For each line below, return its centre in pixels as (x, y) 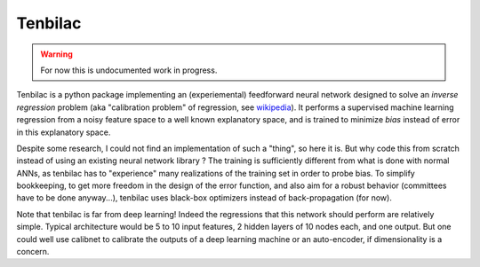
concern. (33, 252)
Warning (56, 54)
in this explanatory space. (64, 132)
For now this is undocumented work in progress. (129, 70)
